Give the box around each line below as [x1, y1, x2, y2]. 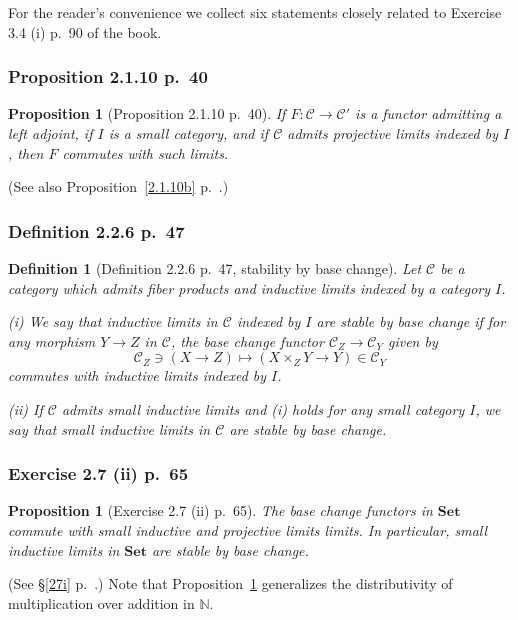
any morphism [8, 330, 96, 351]
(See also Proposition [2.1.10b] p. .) [8, 176, 229, 197]
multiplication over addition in [8, 592, 195, 613]
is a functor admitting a [355, 103, 502, 124]
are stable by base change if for [316, 311, 506, 332]
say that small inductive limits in [8, 418, 211, 439]
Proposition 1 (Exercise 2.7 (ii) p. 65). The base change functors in [8, 500, 433, 521]
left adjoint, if [8, 123, 93, 143]
